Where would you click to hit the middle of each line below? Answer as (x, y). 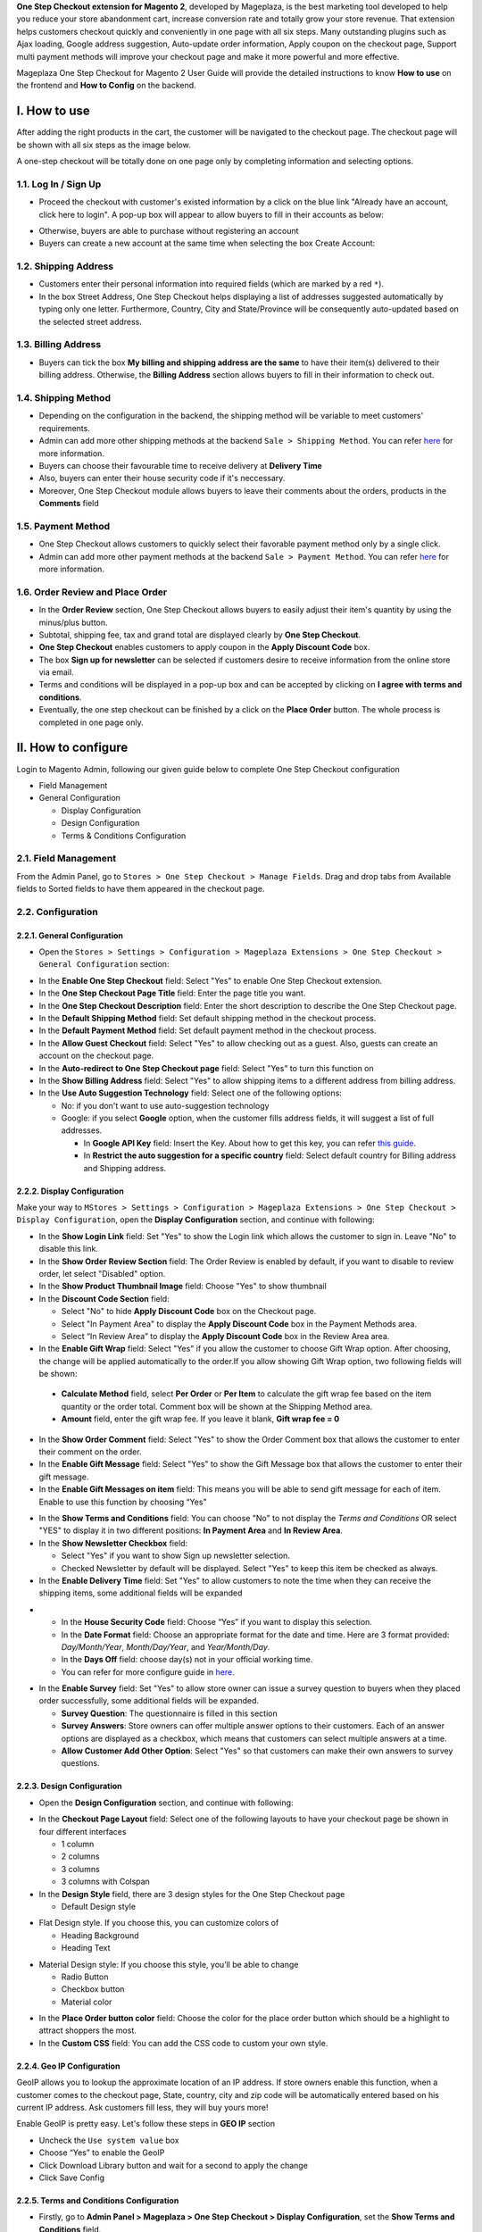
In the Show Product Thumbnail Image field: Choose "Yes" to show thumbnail (183, 1287)
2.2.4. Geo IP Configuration (68, 2066)
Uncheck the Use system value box (109, 2140)
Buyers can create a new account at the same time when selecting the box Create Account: (207, 243)
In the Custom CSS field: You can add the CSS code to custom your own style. (183, 2043)
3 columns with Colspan (106, 1882)
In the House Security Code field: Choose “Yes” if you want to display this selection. (216, 1622)
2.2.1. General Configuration (70, 935)
